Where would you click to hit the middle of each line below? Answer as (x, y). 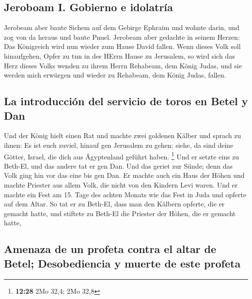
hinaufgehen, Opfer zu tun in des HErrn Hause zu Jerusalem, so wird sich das (119, 55)
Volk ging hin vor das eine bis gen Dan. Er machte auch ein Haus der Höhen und (124, 175)
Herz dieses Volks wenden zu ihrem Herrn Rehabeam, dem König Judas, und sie (123, 65)
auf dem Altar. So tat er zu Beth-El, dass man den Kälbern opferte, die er (114, 204)
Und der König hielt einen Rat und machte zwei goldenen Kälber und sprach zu (123, 135)
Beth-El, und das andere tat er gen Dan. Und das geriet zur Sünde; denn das (118, 165)
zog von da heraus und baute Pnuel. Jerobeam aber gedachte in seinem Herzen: (122, 37)
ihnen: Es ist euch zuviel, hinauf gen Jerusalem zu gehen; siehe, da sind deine (119, 145)
